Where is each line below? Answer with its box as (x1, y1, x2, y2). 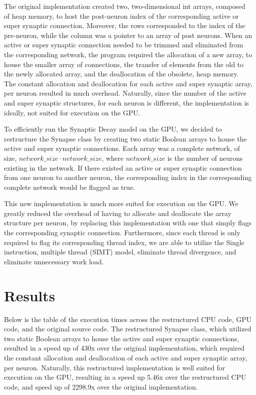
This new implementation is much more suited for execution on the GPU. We (4, 198, 239, 209)
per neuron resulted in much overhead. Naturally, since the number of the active (4, 88, 247, 98)
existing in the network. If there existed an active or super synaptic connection (4, 162, 242, 173)
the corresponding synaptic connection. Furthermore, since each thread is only (4, 227, 241, 238)
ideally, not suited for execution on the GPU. (4, 107, 141, 117)
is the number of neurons (167, 152, 243, 163)
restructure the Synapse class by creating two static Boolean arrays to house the (4, 133, 247, 144)
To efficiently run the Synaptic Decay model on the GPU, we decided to (4, 124, 222, 134)
